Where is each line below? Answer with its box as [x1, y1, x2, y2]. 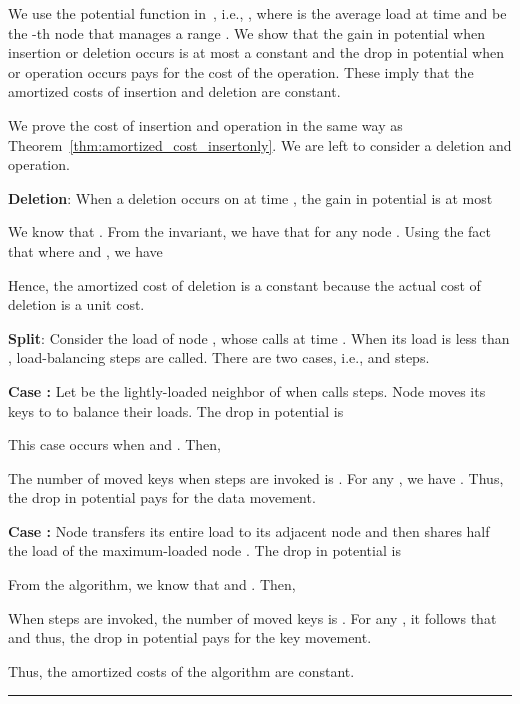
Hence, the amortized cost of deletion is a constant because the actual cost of [8, 274, 481, 295]
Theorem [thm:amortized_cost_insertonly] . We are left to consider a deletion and [8, 134, 512, 155]
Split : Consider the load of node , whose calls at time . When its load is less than [8, 327, 510, 348]
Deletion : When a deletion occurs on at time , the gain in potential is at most [8, 187, 493, 208]
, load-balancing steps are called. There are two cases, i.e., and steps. [8, 347, 430, 368]
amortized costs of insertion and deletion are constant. [8, 81, 341, 102]
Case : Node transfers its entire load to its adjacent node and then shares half [8, 520, 490, 541]
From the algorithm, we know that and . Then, [8, 574, 296, 595]
